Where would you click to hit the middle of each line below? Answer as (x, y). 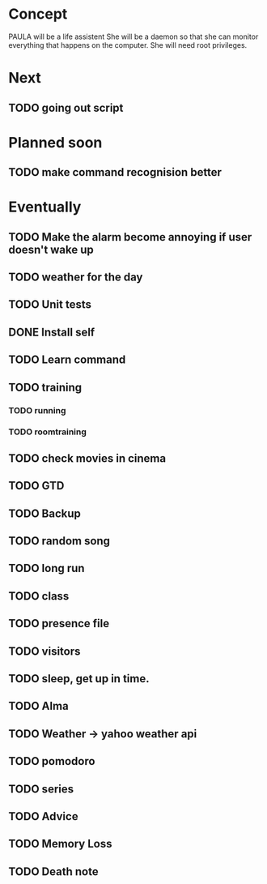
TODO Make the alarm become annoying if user (130, 237)
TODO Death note (53, 871)
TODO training (45, 387)
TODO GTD (36, 486)
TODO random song (59, 541)
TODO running (37, 410)
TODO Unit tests (50, 305)
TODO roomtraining (48, 432)
